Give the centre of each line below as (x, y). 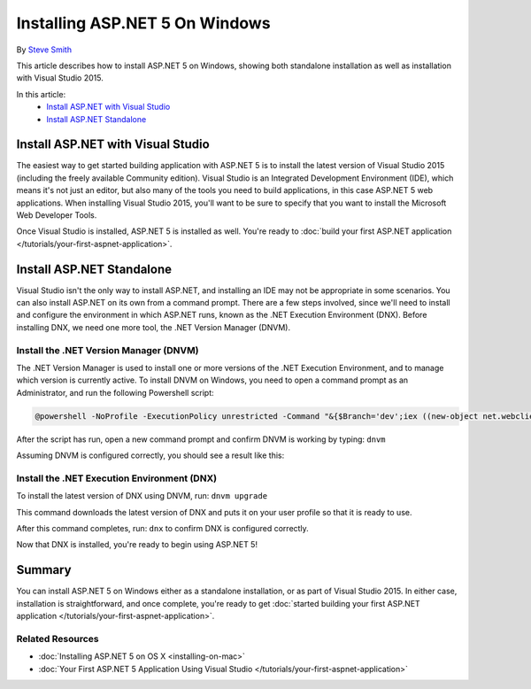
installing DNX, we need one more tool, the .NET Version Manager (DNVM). (154, 327)
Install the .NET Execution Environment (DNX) (116, 478)
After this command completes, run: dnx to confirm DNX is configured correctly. (162, 529)
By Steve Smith (44, 50)
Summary (44, 570)
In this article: (41, 94)
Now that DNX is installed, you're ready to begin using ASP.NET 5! (137, 545)
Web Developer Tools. (57, 215)
